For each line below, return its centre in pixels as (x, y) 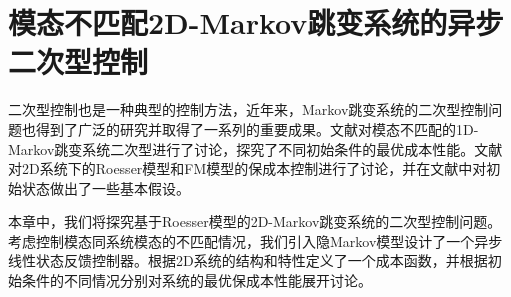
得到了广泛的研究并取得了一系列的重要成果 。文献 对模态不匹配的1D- (257, 128)
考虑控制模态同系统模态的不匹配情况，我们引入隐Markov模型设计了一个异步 (255, 240)
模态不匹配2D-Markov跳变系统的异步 (256, 22)
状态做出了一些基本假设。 (105, 187)
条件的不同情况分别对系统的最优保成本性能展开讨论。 (196, 280)
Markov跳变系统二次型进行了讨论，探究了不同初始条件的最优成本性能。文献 (255, 148)
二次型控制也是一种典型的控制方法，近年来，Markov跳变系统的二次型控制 (248, 109)
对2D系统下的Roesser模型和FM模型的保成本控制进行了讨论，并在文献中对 (247, 168)
